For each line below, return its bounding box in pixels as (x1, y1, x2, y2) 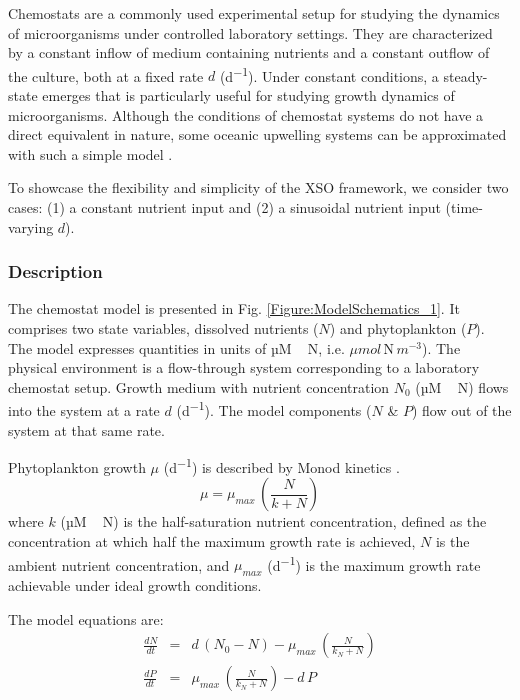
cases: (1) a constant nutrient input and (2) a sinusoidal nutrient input (8, 197, 441, 217)
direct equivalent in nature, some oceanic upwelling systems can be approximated (8, 124, 507, 145)
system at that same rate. (8, 419, 165, 440)
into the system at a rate (8, 400, 160, 421)
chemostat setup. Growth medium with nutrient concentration (8, 376, 390, 397)
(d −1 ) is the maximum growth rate (267, 551, 481, 575)
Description (8, 259, 103, 284)
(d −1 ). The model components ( (176, 397, 372, 421)
